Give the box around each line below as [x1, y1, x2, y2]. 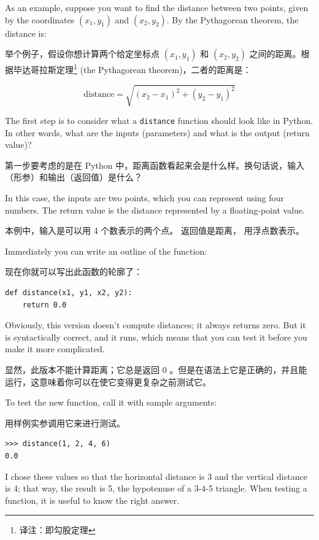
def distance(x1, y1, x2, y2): [5, 288, 133, 297]
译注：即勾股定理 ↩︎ [19, 523, 96, 536]
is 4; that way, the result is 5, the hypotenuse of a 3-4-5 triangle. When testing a [5, 482, 307, 495]
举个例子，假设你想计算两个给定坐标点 [5, 47, 159, 60]
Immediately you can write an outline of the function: [5, 244, 207, 257]
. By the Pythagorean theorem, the [166, 13, 299, 26]
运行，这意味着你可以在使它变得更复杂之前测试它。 [5, 375, 211, 388]
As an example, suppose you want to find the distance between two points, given [5, 1, 309, 13]
